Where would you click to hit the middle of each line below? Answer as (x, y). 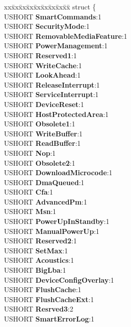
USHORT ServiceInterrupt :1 (51, 94)
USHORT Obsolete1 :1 (40, 124)
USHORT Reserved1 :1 (40, 55)
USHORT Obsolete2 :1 (40, 163)
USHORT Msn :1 (30, 211)
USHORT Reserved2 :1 (40, 241)
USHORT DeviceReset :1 (44, 104)
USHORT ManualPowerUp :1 (52, 231)
